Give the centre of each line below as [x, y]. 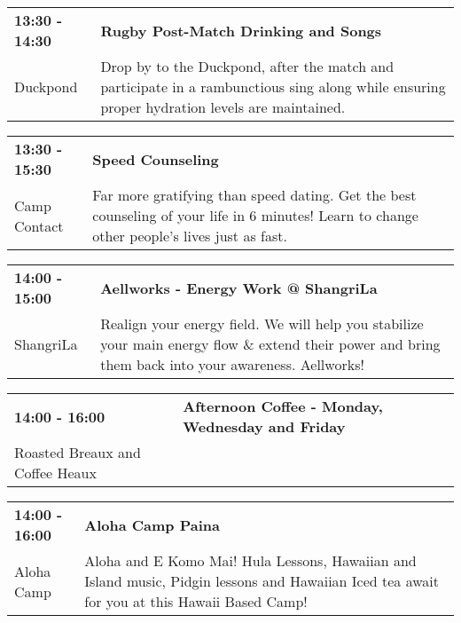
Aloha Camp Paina [152, 524]
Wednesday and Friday [264, 426]
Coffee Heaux [55, 473]
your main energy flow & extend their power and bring [270, 344]
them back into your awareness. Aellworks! [232, 364]
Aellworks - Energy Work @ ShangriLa [239, 288]
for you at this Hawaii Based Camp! [196, 601]
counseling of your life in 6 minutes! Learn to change [255, 215]
